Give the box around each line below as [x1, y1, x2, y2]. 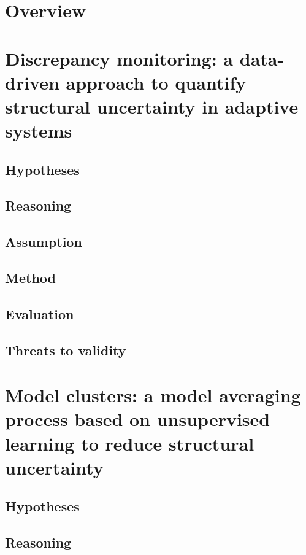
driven [5, 69, 59, 95]
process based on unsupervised [5, 406, 270, 432]
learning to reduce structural [5, 430, 254, 456]
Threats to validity [5, 340, 126, 359]
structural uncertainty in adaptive [5, 93, 299, 118]
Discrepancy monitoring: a [5, 45, 234, 71]
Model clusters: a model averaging [5, 382, 301, 408]
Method [5, 268, 56, 287]
